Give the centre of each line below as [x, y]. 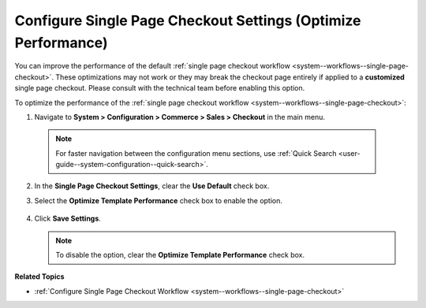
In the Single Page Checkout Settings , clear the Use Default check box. [152, 186]
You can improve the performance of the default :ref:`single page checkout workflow [153, 66]
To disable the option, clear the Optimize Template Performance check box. [180, 255]
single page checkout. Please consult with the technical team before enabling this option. [160, 88]
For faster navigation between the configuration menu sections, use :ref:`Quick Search [196, 153]
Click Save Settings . [68, 219]
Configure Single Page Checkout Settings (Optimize [188, 20]
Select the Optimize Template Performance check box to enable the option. [159, 200]
